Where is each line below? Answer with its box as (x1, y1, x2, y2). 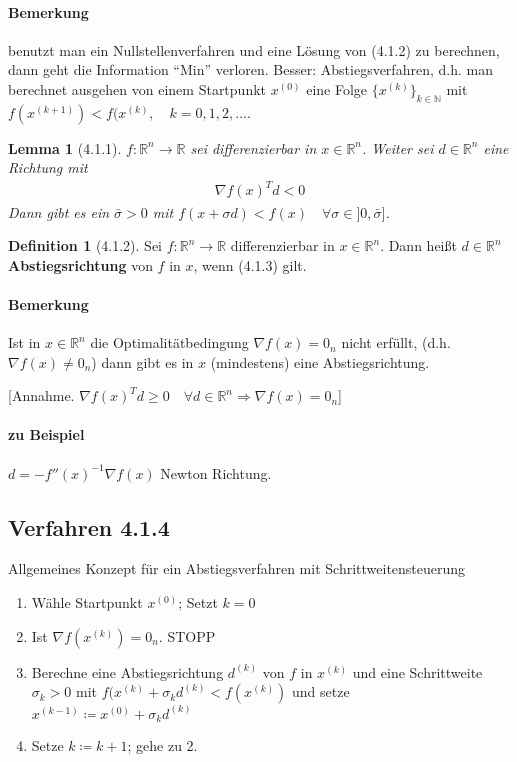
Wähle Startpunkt (31, 592, 143, 613)
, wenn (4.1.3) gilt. (193, 254, 307, 275)
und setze (292, 681, 350, 702)
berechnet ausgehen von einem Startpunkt (8, 78, 267, 99)
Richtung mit (8, 157, 88, 178)
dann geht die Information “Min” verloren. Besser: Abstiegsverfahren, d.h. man (8, 59, 493, 80)
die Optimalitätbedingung (90, 332, 249, 353)
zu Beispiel (8, 424, 85, 445)
